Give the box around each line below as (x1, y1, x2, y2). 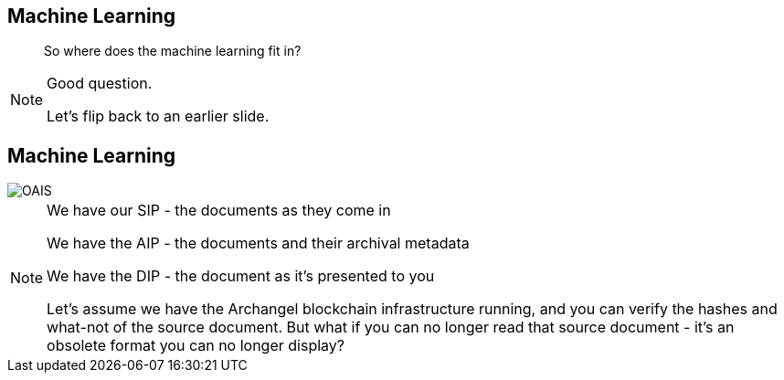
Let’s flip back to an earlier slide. (47, 107, 270, 126)
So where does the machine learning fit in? (44, 43, 302, 59)
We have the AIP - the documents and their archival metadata (47, 234, 470, 253)
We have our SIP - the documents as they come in (47, 201, 391, 220)
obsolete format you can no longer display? (47, 336, 344, 355)
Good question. (47, 74, 153, 93)
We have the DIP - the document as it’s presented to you (47, 267, 435, 286)
